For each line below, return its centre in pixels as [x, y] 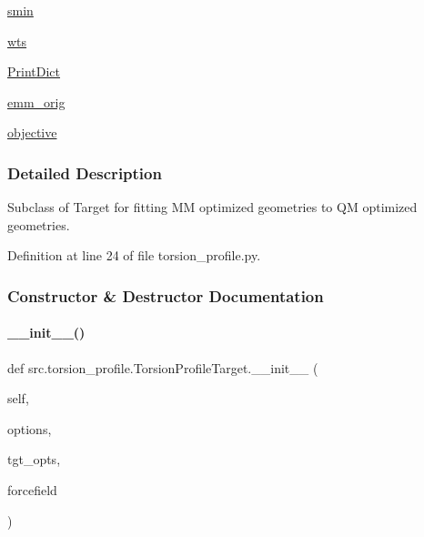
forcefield [32, 489]
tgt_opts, [34, 459]
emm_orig [36, 101]
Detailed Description [85, 172]
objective [32, 132]
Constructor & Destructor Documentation [166, 295]
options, [30, 428]
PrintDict [34, 71]
